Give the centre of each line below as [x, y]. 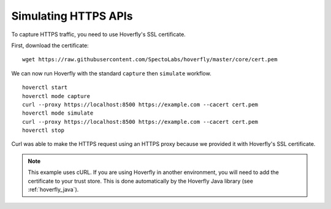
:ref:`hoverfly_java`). [53, 189]
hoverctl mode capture [56, 96]
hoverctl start [45, 88]
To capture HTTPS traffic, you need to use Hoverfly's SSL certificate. [99, 34]
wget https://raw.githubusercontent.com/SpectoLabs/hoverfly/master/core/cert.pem [150, 59]
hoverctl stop [43, 131]
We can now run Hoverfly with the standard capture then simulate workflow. [111, 73]
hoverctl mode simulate [58, 113]
